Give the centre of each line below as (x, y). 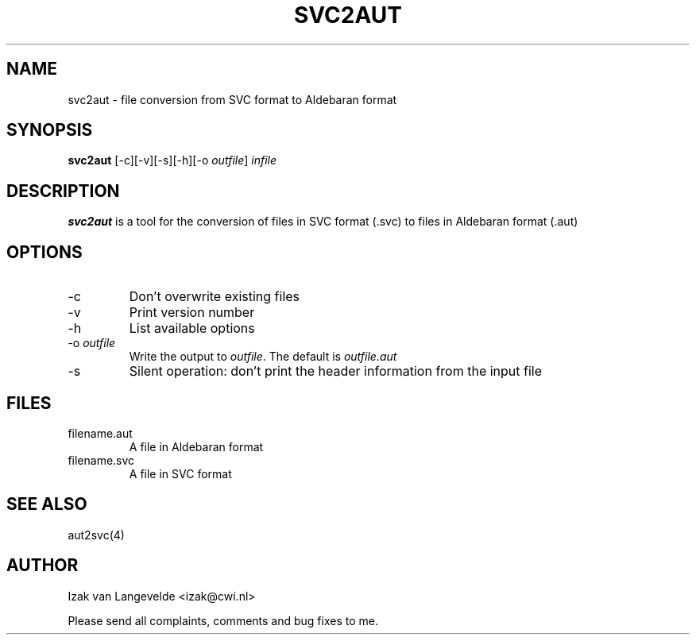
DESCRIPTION (63, 191)
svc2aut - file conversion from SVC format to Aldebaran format (232, 99)
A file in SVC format (180, 473)
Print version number (192, 313)
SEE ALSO (47, 504)
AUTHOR (43, 566)
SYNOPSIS (50, 130)
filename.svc (101, 460)
